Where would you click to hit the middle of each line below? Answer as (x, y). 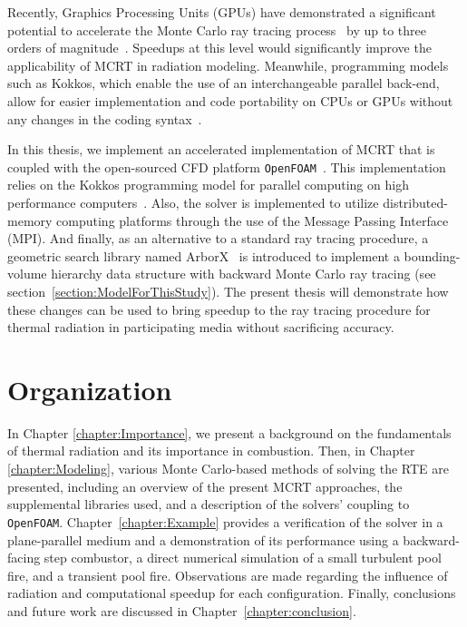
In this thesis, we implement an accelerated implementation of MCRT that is (221, 149)
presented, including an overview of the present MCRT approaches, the (205, 486)
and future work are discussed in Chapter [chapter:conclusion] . (182, 610)
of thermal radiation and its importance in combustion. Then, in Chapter (211, 451)
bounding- (432, 255)
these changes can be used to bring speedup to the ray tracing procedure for (219, 309)
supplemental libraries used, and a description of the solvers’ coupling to (209, 504)
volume (27, 274)
